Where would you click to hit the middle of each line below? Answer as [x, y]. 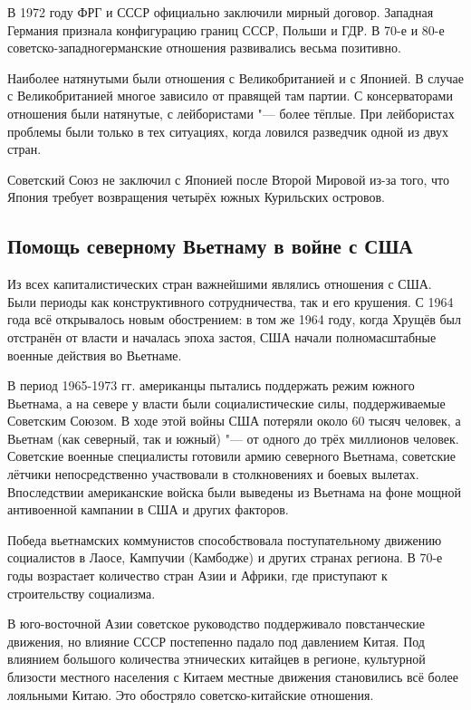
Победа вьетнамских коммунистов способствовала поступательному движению [225, 539]
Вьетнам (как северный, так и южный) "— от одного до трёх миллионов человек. [233, 438]
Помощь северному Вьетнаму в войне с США [210, 246]
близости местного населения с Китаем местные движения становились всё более [233, 677]
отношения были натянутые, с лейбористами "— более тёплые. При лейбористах [231, 113]
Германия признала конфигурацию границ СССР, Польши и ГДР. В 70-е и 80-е [226, 29]
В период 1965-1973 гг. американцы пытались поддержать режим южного [211, 385]
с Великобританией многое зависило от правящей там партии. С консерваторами [230, 96]
